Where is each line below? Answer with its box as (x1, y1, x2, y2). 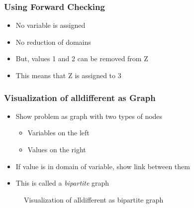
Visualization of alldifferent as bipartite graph (24, 194, 164, 205)
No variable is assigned (15, 20, 86, 30)
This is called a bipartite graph (15, 178, 109, 188)
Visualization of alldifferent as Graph (4, 91, 156, 104)
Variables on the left (27, 127, 90, 138)
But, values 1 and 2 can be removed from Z (15, 53, 148, 64)
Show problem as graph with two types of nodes (15, 110, 163, 121)
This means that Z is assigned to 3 (15, 70, 121, 80)
